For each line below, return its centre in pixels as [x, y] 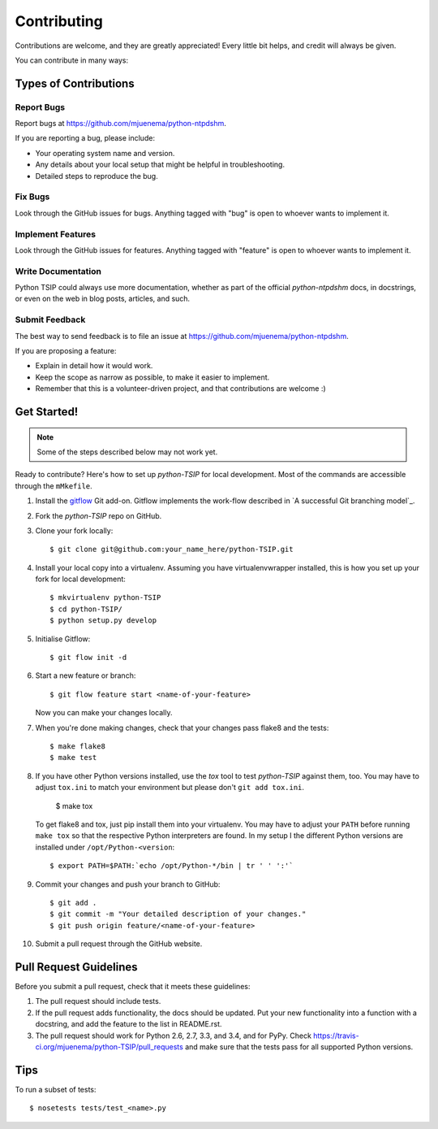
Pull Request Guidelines [76, 967]
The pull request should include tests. [98, 1001]
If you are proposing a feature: [66, 351]
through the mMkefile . [54, 486]
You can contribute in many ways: [72, 60]
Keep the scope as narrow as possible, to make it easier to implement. [152, 377]
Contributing [59, 21]
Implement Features [56, 234]
